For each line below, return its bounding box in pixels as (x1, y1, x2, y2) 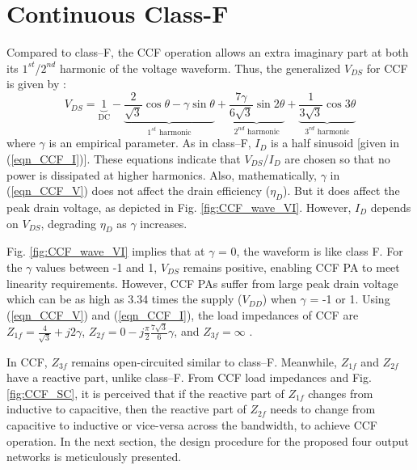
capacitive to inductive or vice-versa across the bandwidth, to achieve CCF (6, 417, 378, 434)
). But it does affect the (283, 182, 400, 199)
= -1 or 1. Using (310, 290, 390, 307)
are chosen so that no (284, 150, 390, 167)
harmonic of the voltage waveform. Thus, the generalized (59, 59, 341, 76)
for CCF (366, 59, 408, 76)
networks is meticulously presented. (6, 448, 182, 465)
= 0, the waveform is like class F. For (218, 243, 403, 260)
